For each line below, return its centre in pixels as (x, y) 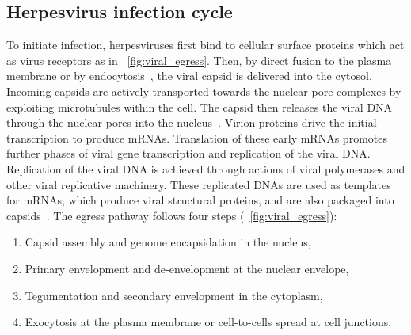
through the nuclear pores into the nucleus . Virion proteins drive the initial (192, 122)
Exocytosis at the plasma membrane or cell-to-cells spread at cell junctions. (208, 322)
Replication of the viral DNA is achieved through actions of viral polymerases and (206, 168)
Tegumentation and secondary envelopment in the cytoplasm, (174, 295)
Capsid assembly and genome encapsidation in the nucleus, (168, 242)
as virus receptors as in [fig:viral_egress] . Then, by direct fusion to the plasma (199, 60)
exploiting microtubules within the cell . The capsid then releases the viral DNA (200, 107)
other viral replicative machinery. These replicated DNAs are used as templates (199, 184)
